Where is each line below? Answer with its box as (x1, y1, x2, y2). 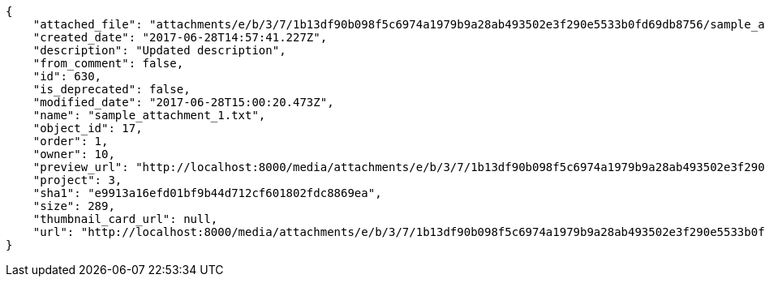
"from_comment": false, (32, 57, 184, 70)
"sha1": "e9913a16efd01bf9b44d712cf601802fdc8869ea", (32, 187, 382, 199)
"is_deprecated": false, (32, 83, 191, 96)
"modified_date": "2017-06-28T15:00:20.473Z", (32, 96, 334, 109)
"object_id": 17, (32, 122, 143, 135)
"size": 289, (32, 199, 115, 212)
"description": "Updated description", (32, 44, 286, 57)
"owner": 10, (32, 148, 115, 161)
